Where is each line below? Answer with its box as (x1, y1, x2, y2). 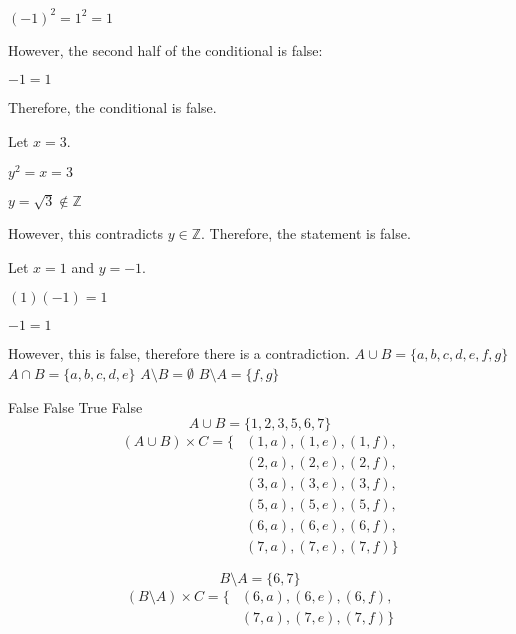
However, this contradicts (8, 223, 163, 244)
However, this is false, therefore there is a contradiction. (8, 343, 350, 364)
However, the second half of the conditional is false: (8, 39, 323, 60)
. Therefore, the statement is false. (200, 223, 411, 244)
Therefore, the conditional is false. (8, 97, 217, 118)
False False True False (8, 396, 143, 417)
